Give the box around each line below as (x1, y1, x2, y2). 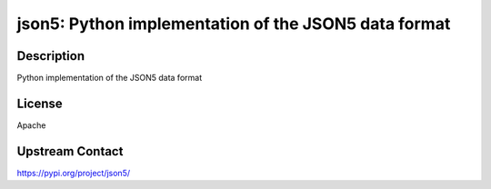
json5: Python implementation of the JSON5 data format (16, 14, 451, 34)
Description (16, 48, 85, 64)
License (16, 95, 63, 111)
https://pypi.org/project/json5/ (16, 167, 131, 178)
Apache (16, 119, 46, 131)
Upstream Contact (16, 144, 124, 159)
